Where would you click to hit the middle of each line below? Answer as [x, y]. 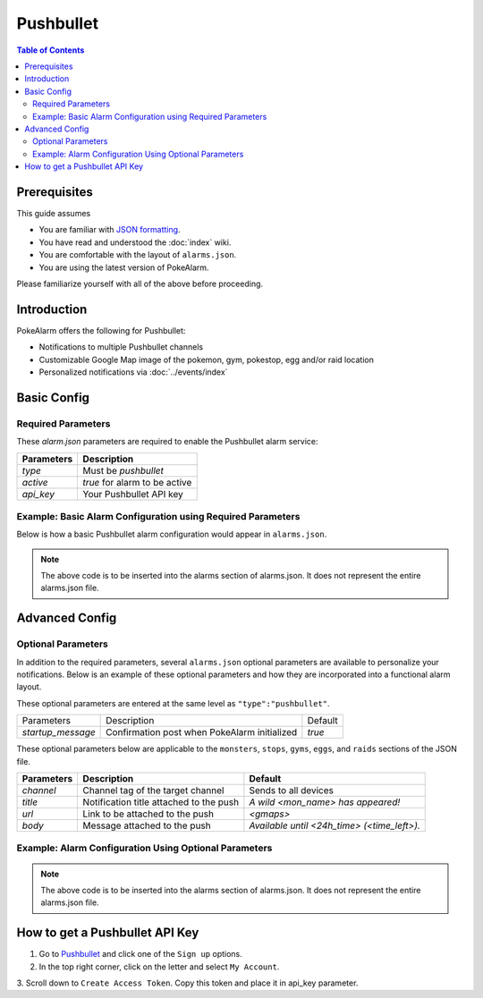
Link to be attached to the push [148, 814]
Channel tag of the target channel [153, 790]
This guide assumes [54, 213]
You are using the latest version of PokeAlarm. [124, 267]
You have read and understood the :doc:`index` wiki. [135, 242]
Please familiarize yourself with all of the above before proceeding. [140, 283]
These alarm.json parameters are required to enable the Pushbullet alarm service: [167, 442]
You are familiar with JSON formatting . [110, 230]
